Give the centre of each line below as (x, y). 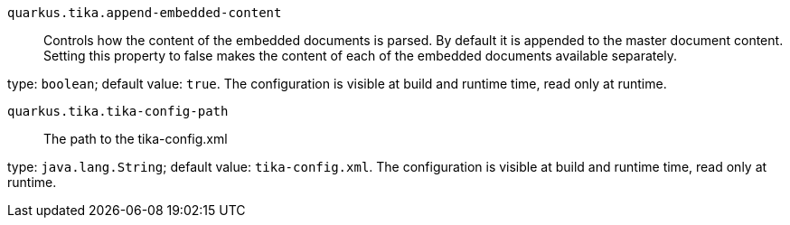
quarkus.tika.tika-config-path (118, 111)
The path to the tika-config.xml (136, 139)
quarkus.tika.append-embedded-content (145, 13)
